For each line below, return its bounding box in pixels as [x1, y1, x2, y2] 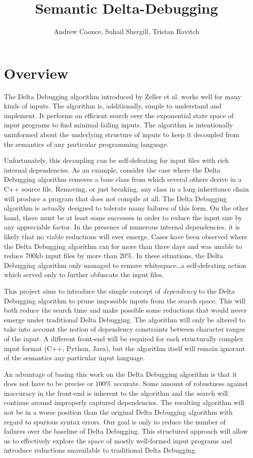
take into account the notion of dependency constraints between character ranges [4, 324, 245, 334]
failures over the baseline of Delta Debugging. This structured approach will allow [4, 426, 248, 436]
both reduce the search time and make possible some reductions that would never [4, 305, 247, 315]
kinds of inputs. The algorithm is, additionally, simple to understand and [4, 101, 221, 111]
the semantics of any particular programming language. [4, 139, 169, 149]
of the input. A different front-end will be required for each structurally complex [4, 333, 243, 343]
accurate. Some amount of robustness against [113, 378, 248, 388]
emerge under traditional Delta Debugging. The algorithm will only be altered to [4, 314, 246, 324]
